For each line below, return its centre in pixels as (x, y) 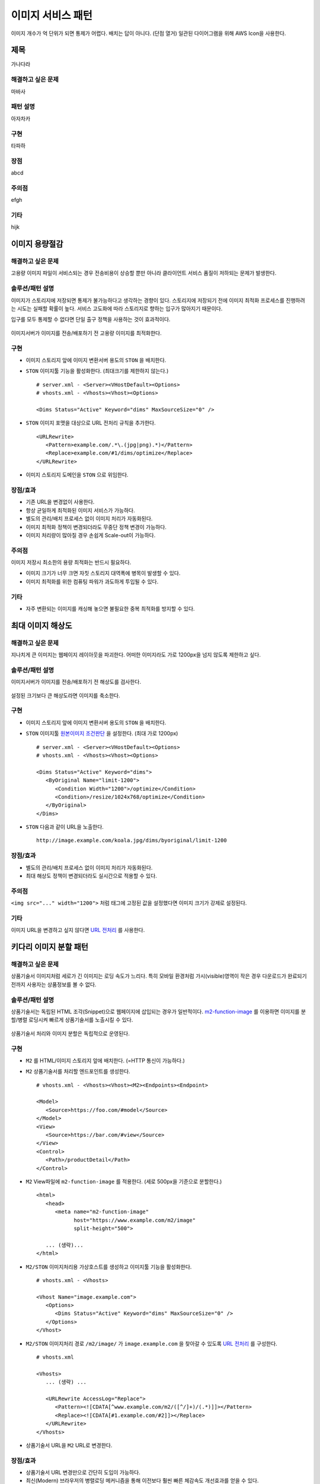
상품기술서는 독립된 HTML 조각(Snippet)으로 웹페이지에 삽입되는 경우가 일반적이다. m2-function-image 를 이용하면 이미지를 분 (159, 1011)
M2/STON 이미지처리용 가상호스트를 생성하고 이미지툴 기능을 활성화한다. (109, 1267)
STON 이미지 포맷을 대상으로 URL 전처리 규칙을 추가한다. (91, 423)
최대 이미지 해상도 (41, 625)
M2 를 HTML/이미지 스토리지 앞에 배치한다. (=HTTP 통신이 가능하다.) (105, 1060)
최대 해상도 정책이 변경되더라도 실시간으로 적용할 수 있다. (91, 876)
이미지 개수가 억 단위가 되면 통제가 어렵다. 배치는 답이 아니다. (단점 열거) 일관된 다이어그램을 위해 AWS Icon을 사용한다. (148, 33)
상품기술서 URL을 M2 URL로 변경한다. (69, 1445)
